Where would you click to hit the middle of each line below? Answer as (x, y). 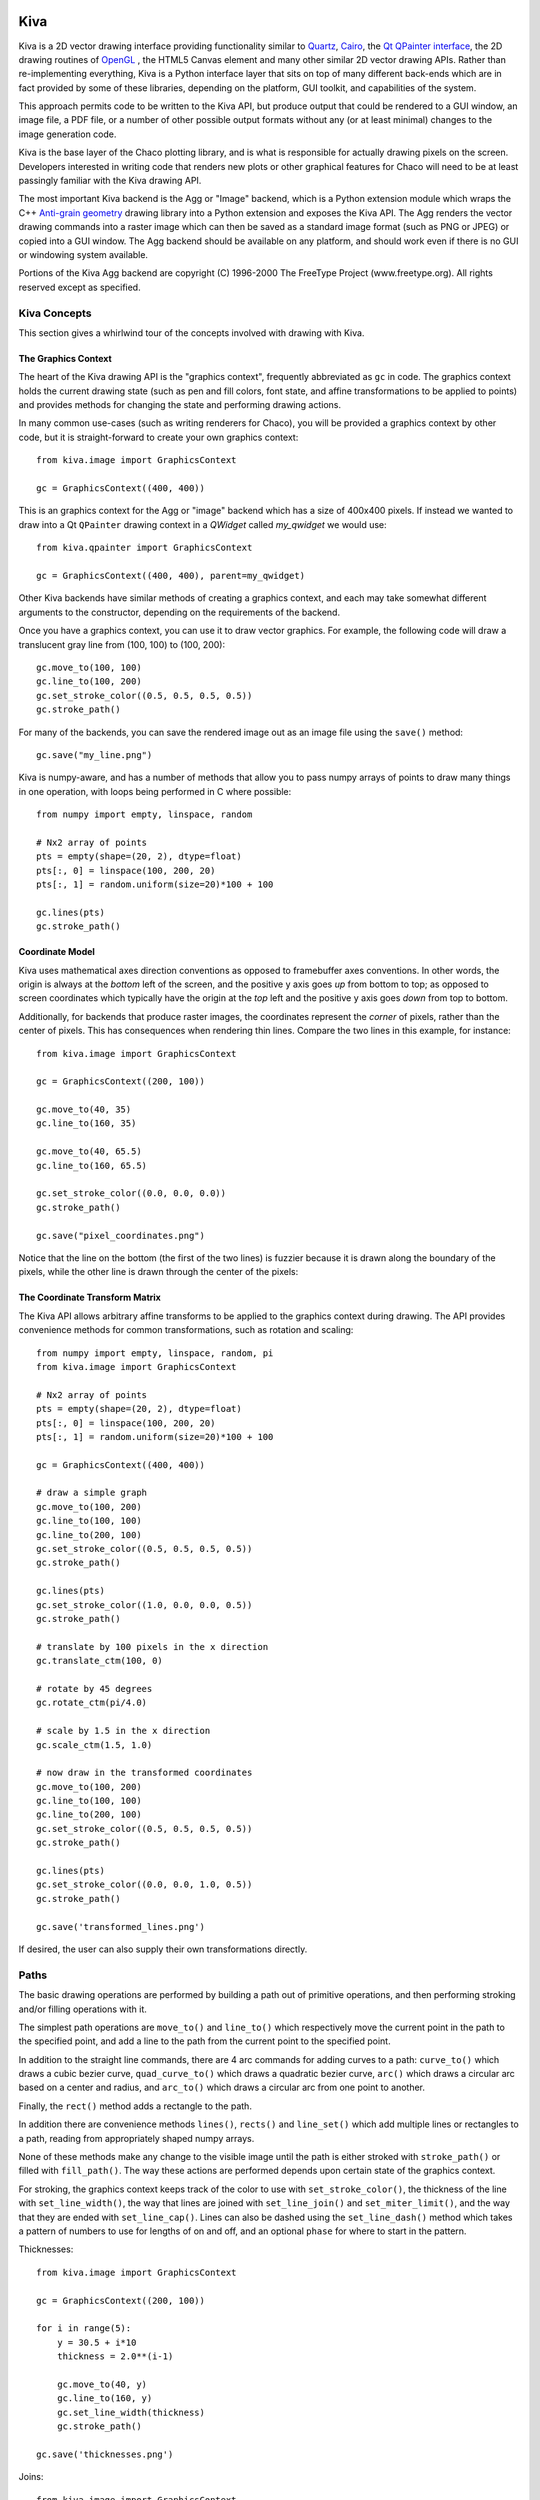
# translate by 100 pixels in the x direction (152, 1646)
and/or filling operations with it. (82, 2009)
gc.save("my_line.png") (94, 754)
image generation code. (67, 134)
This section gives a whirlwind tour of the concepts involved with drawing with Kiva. (191, 332)
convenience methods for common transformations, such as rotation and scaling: (186, 1330)
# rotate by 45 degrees (94, 1688)
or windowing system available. (83, 254)
